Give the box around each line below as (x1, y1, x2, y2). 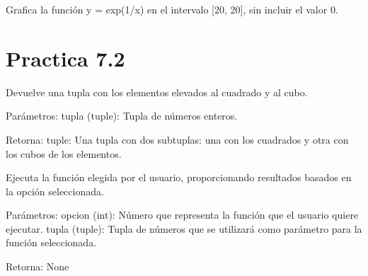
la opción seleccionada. (6, 183, 104, 198)
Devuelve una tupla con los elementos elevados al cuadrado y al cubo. (6, 84, 308, 99)
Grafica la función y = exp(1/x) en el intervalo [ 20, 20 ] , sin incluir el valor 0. (6, 2, 338, 16)
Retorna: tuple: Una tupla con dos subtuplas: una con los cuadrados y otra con (6, 132, 349, 146)
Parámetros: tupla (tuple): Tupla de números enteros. (6, 108, 238, 123)
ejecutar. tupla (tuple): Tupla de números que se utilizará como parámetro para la (6, 221, 362, 236)
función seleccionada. (6, 235, 97, 250)
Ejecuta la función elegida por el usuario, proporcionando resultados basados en (6, 170, 352, 185)
